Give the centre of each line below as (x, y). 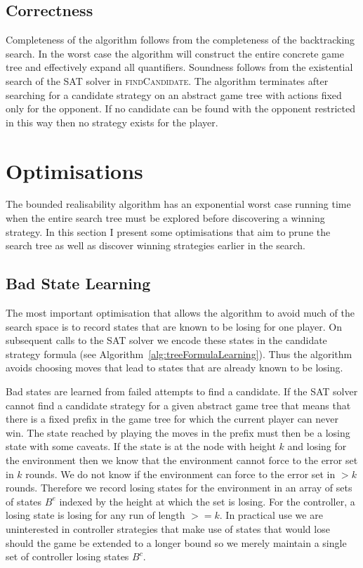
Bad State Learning (78, 283)
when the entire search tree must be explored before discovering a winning (165, 218)
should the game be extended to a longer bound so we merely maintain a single (176, 542)
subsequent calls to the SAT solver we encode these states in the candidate (166, 340)
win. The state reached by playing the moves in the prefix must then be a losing (178, 432)
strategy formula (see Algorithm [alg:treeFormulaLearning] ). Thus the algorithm (179, 354)
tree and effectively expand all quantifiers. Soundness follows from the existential (179, 67)
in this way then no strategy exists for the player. (112, 122)
